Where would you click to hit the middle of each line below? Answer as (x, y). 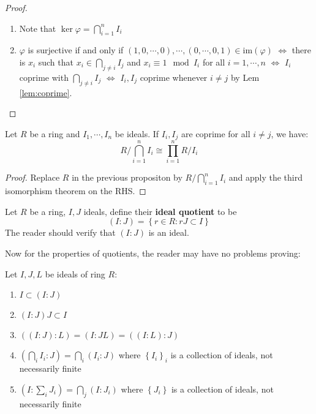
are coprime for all (216, 133)
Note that (38, 28)
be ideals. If (137, 133)
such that (56, 62)
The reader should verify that (60, 232)
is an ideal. (169, 232)
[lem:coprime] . (46, 92)
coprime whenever (174, 77)
